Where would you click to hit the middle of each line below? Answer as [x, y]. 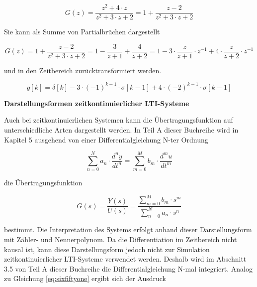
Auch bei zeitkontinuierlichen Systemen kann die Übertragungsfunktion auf [119, 120]
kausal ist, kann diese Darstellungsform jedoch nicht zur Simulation [107, 249]
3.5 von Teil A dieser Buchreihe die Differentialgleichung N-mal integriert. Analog [128, 268]
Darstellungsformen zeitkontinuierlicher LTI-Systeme [97, 103]
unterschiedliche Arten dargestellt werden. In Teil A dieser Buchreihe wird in [121, 130]
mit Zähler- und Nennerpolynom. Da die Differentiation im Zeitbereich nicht [121, 239]
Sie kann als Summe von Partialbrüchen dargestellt [82, 32]
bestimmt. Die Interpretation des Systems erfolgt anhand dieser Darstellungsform [128, 229]
